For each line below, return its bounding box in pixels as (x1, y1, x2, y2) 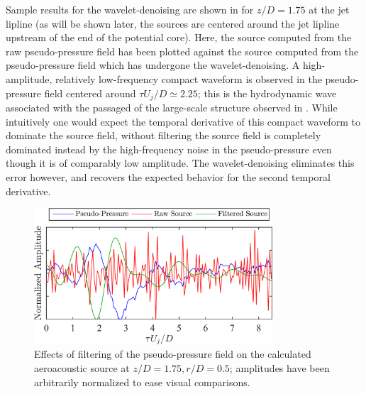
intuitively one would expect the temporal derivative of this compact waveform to (6, 114, 360, 128)
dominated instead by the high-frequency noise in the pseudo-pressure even (6, 141, 332, 156)
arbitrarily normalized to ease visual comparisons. (34, 374, 250, 389)
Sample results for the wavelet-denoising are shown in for (6, 2, 254, 16)
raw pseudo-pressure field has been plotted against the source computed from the (6, 43, 359, 58)
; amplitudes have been (229, 360, 330, 375)
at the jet (309, 2, 350, 16)
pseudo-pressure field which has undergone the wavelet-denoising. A (6, 58, 300, 72)
